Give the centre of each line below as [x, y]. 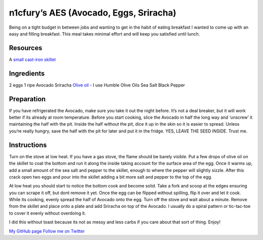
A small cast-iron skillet [32, 59]
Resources [26, 48]
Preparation [27, 99]
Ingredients [27, 73]
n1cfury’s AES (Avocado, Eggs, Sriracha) [93, 13]
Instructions [28, 145]
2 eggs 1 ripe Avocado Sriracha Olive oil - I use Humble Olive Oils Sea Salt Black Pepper [97, 85]
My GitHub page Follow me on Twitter [47, 231]
